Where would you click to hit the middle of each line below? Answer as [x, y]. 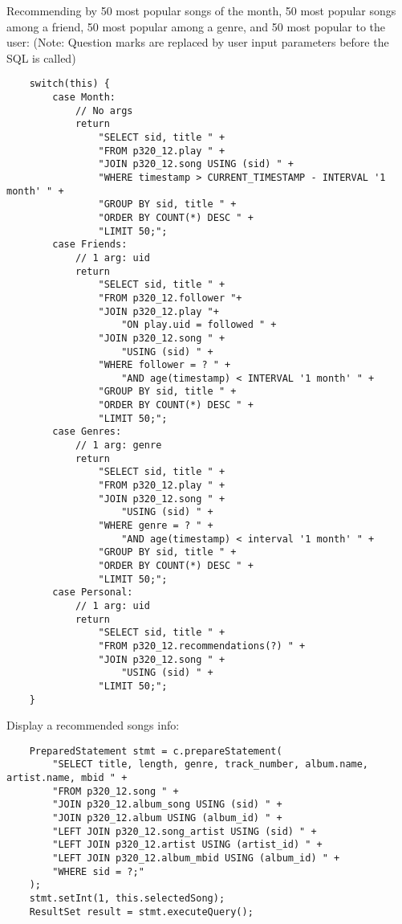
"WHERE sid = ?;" [98, 871]
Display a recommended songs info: [93, 725]
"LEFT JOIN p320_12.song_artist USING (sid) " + [185, 831]
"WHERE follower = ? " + [164, 365]
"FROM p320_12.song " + [116, 791]
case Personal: [93, 593]
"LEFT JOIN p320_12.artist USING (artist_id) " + [187, 845]
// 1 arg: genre [118, 446]
